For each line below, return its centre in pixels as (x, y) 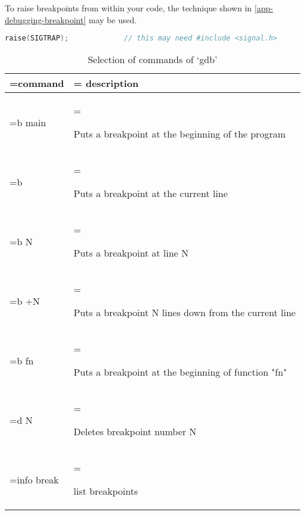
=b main (28, 122)
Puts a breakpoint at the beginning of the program (180, 134)
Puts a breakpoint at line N (131, 253)
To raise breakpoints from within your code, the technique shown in (128, 8)
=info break (34, 479)
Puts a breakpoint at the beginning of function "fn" (180, 372)
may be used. (113, 19)
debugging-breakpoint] (45, 19)
